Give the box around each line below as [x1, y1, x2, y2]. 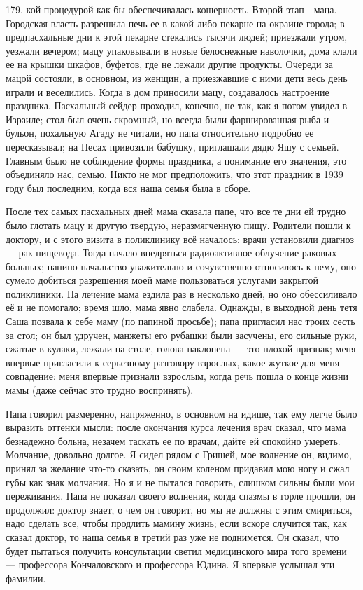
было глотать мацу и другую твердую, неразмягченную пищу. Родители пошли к [6, 217, 351, 232]
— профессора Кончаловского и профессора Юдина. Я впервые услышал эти [6, 557, 335, 572]
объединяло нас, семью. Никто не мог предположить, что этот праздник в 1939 [6, 167, 343, 181]
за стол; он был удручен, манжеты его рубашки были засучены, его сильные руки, [6, 327, 357, 342]
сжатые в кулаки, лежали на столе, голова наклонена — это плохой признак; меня [6, 341, 356, 356]
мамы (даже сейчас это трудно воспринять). [6, 383, 194, 397]
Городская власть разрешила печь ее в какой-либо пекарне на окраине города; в [6, 15, 345, 30]
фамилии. [6, 570, 46, 585]
